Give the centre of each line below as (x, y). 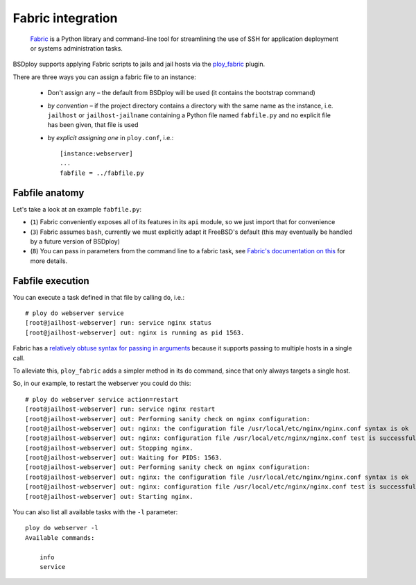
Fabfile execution (51, 281)
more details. (49, 261)
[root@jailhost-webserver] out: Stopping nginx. (109, 448)
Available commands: (60, 537)
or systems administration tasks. (76, 48)
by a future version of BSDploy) (75, 241)
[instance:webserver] (96, 154)
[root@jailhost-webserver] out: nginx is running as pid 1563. (135, 332)
